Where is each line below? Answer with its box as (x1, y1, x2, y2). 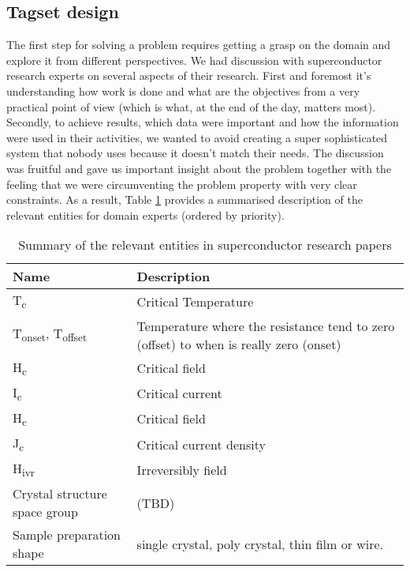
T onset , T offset (13, 324, 88, 345)
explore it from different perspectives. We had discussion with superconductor (6, 51, 382, 68)
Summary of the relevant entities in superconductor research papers (18, 235, 392, 254)
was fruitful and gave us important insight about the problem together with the (6, 160, 392, 176)
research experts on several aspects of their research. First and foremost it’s (6, 67, 371, 84)
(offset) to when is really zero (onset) (136, 334, 341, 353)
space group (13, 502, 78, 521)
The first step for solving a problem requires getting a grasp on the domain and (6, 36, 391, 53)
